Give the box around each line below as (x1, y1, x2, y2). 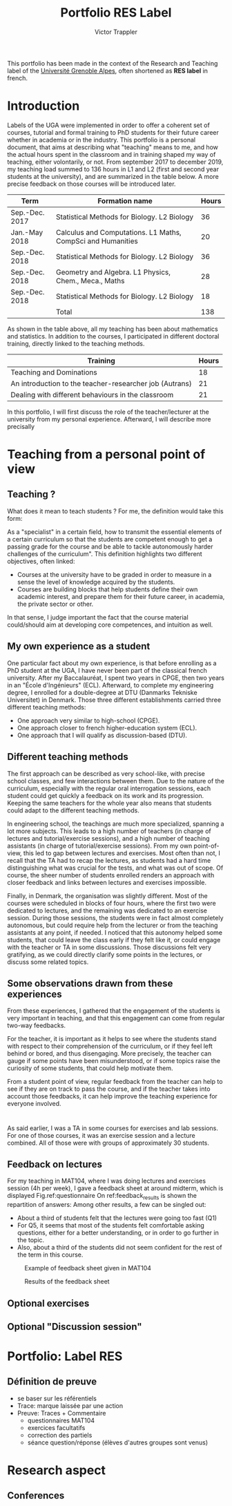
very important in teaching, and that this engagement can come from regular (7, 1014, 225, 1022)
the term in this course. (17, 1250, 84, 1259)
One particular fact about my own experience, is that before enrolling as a (7, 658, 217, 667)
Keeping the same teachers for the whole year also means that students (7, 799, 212, 807)
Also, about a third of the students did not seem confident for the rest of (17, 1243, 222, 1252)
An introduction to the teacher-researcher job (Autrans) (10, 379, 192, 388)
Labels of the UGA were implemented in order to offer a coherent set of (7, 121, 211, 129)
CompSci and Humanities (55, 236, 138, 246)
